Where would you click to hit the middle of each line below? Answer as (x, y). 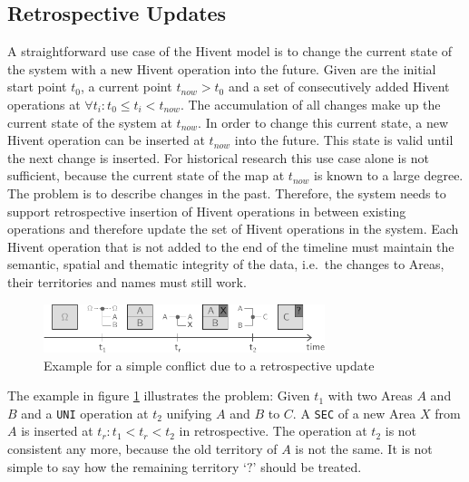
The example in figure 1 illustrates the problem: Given (159, 395)
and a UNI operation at (85, 413)
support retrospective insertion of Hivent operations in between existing (207, 211)
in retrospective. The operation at (273, 431)
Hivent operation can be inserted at (106, 140)
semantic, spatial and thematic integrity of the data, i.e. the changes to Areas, (226, 264)
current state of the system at (90, 122)
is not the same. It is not (364, 449)
